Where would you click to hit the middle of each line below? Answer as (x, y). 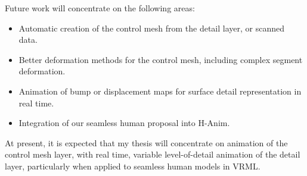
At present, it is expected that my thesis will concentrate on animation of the (146, 142)
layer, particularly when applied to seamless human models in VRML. (133, 166)
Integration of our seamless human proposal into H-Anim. (124, 123)
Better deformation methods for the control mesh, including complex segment (161, 59)
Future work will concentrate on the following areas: (100, 8)
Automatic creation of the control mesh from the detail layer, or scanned (152, 28)
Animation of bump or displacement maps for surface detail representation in (160, 91)
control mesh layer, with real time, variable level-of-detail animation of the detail (153, 154)
